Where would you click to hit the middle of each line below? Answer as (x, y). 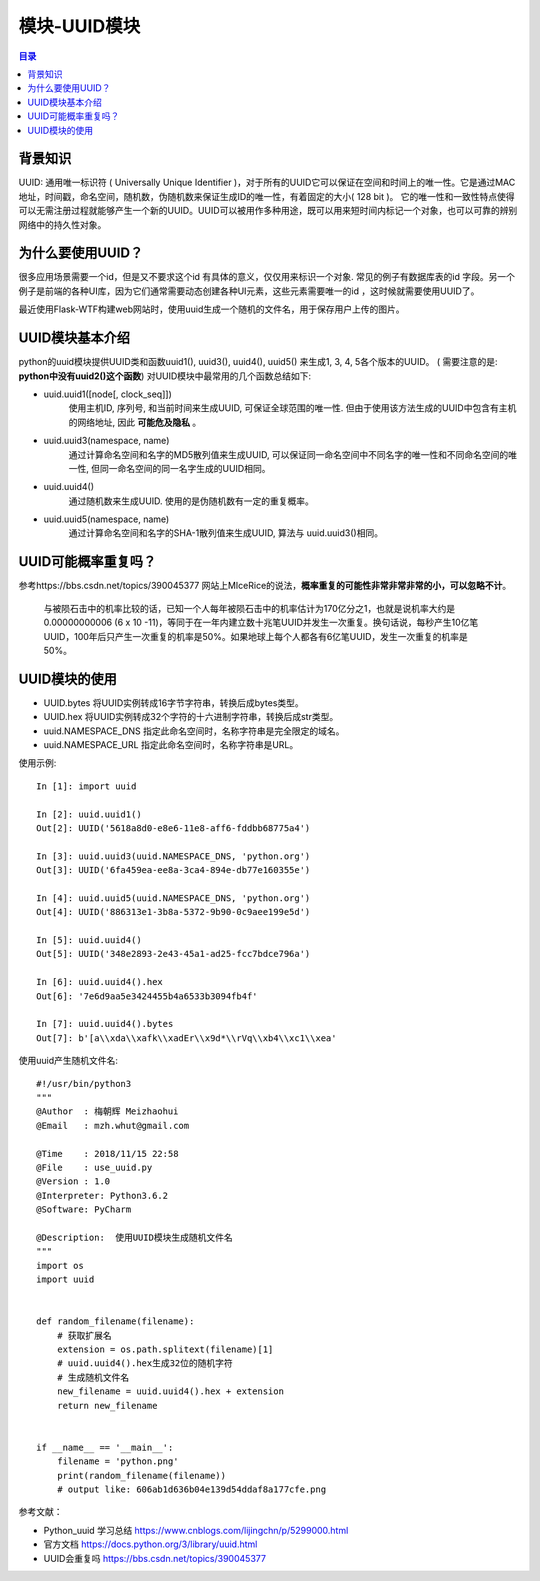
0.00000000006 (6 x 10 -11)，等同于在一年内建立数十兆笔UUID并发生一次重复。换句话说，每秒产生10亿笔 (261, 622)
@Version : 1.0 (73, 1181)
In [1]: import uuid (86, 786)
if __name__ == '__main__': (105, 1447)
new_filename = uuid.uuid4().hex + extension (170, 1391)
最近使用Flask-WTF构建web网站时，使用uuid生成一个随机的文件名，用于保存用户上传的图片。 (211, 309)
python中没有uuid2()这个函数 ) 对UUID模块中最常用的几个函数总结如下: (165, 376)
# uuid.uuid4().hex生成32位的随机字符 (145, 1363)
